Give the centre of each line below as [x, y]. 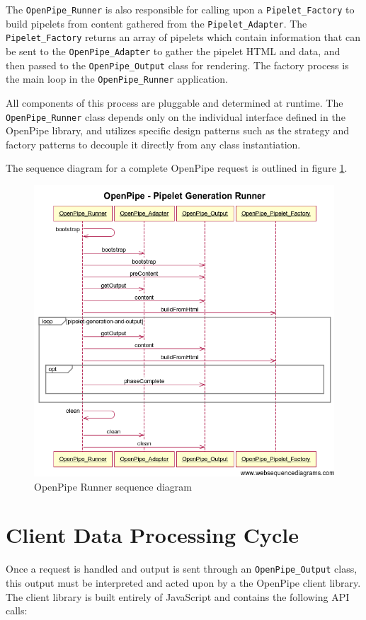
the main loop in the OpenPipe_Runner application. [117, 79]
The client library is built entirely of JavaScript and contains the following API [178, 596]
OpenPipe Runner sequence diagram [113, 486]
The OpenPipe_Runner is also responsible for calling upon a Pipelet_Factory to [180, 9]
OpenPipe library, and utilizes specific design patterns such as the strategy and [178, 130]
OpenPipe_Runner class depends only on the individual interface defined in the [176, 116]
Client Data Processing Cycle [153, 535]
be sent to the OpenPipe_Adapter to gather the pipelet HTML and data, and [173, 51]
